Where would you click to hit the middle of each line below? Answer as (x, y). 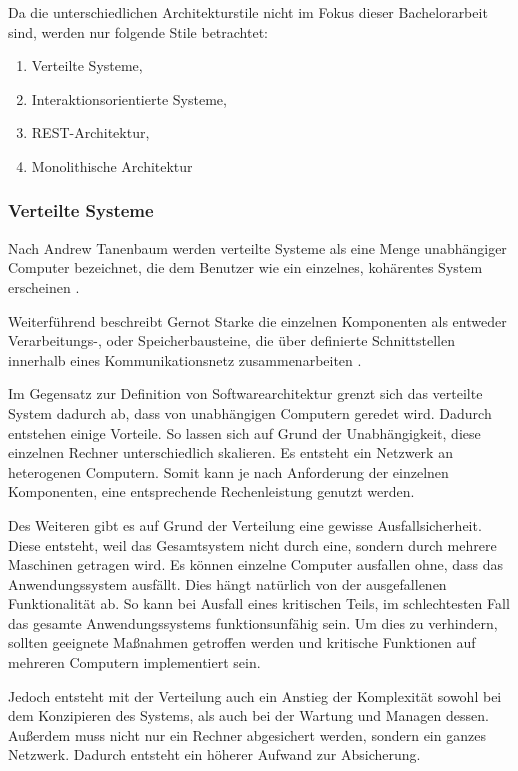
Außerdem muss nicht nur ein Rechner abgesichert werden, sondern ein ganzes (247, 734)
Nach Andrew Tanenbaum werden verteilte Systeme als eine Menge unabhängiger (257, 247)
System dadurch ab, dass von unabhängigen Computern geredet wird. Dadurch (250, 412)
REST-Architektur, (90, 132)
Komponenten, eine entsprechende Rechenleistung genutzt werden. (211, 491)
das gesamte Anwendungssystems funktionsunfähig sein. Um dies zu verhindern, (253, 622)
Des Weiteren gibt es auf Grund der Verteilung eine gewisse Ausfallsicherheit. (245, 524)
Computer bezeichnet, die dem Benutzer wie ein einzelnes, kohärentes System (245, 267)
